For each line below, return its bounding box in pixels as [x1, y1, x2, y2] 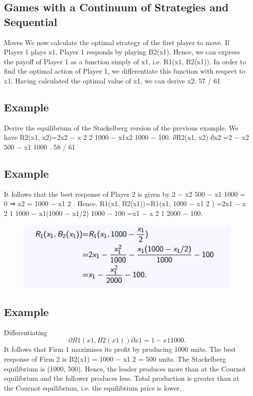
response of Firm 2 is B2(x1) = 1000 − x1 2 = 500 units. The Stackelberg [4, 354, 226, 364]
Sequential [4, 14, 57, 29]
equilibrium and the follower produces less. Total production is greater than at [4, 373, 239, 383]
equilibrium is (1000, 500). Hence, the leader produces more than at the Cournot [4, 363, 246, 373]
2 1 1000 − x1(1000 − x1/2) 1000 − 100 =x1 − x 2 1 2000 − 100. [4, 208, 203, 218]
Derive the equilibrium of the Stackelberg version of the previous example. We [4, 122, 238, 132]
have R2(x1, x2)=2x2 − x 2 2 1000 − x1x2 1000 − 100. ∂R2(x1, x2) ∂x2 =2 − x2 [4, 132, 249, 142]
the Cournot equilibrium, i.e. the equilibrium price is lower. [4, 382, 182, 393]
